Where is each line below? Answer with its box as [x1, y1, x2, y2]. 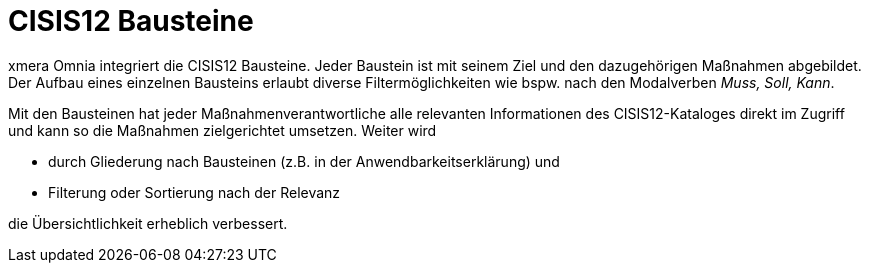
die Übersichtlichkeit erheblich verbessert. [8, 214, 288, 232]
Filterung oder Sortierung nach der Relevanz [48, 183, 341, 201]
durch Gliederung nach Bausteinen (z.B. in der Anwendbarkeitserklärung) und [48, 152, 560, 170]
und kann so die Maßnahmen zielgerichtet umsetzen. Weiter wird [8, 121, 437, 139]
